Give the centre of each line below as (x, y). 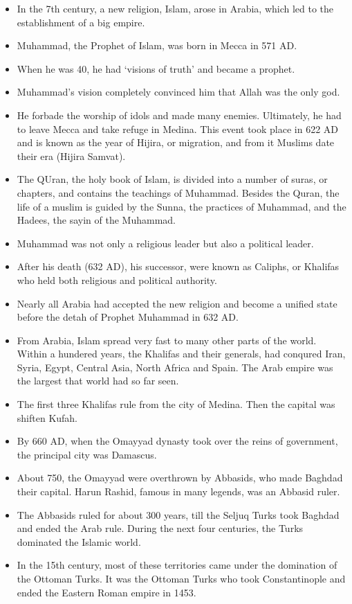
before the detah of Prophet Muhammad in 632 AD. (128, 317)
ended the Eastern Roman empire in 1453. (106, 592)
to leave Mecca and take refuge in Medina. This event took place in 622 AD (178, 128)
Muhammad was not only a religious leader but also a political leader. (165, 243)
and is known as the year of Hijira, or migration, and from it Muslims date (176, 142)
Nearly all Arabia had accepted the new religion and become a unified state (177, 303)
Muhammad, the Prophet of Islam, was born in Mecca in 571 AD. (157, 45)
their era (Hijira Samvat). (71, 156)
